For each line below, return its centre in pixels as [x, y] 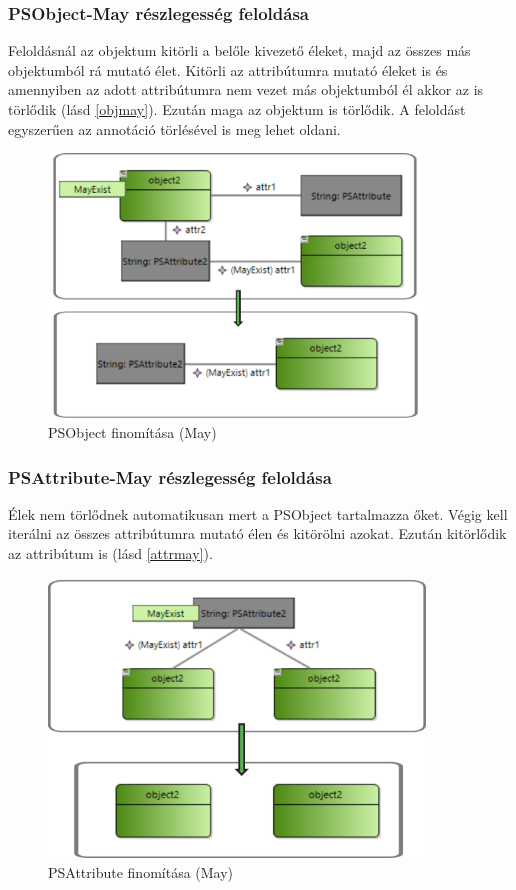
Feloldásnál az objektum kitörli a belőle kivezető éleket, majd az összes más [239, 50]
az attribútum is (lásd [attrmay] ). [110, 553]
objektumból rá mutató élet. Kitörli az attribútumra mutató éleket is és [228, 69]
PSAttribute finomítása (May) [141, 871]
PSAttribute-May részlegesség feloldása [170, 476]
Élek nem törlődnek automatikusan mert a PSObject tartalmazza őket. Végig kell [258, 513]
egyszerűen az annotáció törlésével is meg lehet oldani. [174, 128]
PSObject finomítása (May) [132, 432]
